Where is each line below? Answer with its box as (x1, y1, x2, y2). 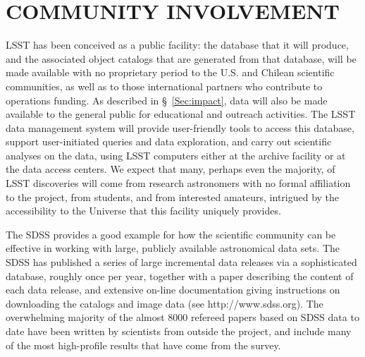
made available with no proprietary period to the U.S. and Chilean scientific (6, 65, 335, 80)
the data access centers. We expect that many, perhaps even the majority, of (6, 162, 335, 176)
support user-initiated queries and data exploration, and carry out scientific (6, 134, 332, 149)
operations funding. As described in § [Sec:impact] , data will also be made (6, 92, 328, 107)
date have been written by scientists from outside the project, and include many (6, 324, 352, 338)
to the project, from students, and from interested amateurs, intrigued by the (6, 189, 340, 204)
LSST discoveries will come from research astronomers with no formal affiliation (6, 176, 351, 190)
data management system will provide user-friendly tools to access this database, (6, 120, 354, 135)
